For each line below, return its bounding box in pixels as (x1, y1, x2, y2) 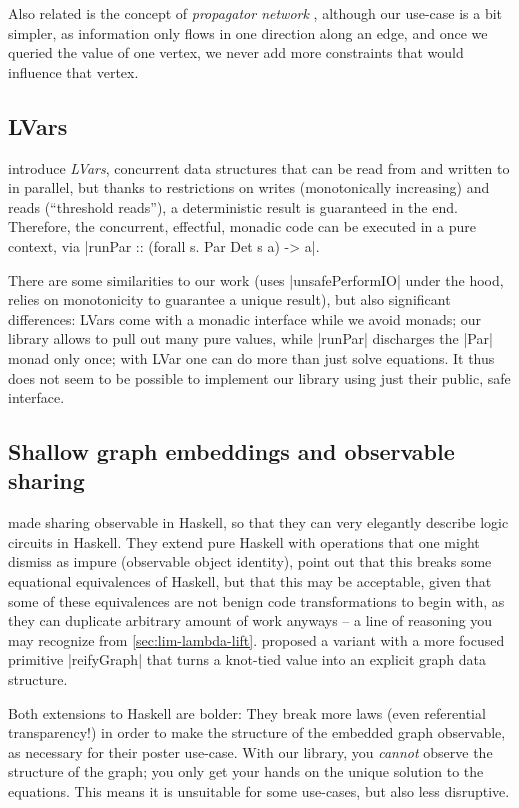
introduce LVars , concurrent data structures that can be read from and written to (8, 157, 510, 178)
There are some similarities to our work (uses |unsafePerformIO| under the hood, (8, 269, 504, 290)
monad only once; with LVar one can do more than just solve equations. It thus (8, 347, 495, 368)
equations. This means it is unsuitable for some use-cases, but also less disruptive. (8, 781, 510, 802)
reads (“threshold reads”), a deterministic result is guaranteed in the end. (8, 196, 458, 217)
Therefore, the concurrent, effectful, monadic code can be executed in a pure (8, 216, 477, 237)
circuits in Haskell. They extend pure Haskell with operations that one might (8, 531, 480, 552)
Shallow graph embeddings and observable (8, 436, 455, 467)
